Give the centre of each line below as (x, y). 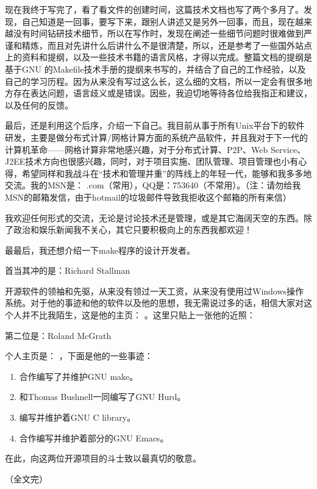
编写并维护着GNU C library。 (77, 417)
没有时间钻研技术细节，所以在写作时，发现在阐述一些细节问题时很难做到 (158, 33)
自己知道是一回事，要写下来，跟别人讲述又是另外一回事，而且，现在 (158, 21)
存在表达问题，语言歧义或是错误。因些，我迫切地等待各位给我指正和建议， (162, 93)
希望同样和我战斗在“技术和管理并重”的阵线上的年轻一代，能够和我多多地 (167, 173)
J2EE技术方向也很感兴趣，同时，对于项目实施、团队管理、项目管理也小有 (152, 161)
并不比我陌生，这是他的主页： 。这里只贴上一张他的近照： (138, 315)
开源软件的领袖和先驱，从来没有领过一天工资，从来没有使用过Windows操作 (155, 291)
